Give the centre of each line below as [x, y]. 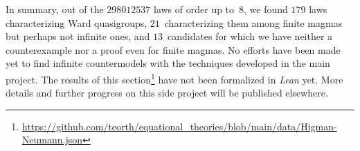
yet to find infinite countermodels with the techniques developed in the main [168, 63]
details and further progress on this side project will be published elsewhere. [167, 93]
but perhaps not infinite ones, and [78, 36]
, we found [266, 9]
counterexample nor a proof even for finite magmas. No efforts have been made [173, 49]
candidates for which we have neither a [250, 36]
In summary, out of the [55, 9]
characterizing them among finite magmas [253, 22]
